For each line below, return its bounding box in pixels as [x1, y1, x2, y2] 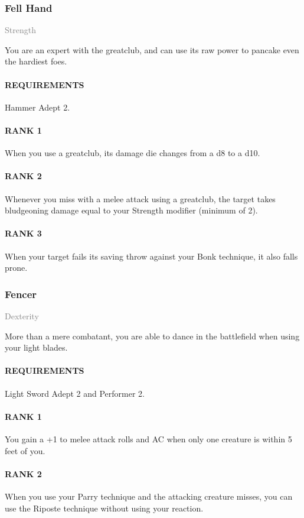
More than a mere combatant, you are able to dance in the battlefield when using [5, 329, 300, 342]
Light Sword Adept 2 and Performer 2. [5, 387, 145, 399]
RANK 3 [5, 227, 42, 239]
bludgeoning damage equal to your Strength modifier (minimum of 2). [5, 204, 258, 216]
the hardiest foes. [5, 55, 67, 67]
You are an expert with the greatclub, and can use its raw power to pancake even [5, 43, 299, 56]
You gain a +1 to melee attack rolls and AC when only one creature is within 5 [5, 432, 292, 445]
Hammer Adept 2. [5, 101, 70, 113]
